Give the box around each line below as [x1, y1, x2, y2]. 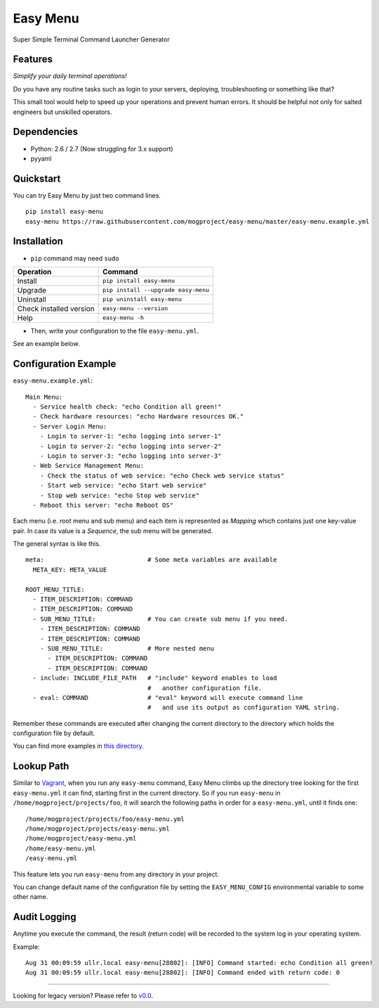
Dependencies [13, 126, 79, 138]
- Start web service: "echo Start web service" [39, 482, 207, 490]
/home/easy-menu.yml [25, 844, 96, 853]
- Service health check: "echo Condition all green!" [32, 402, 222, 411]
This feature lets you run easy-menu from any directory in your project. [13, 869, 220, 879]
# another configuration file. [147, 684, 262, 692]
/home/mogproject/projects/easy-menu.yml [25, 824, 170, 833]
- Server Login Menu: [32, 422, 107, 430]
